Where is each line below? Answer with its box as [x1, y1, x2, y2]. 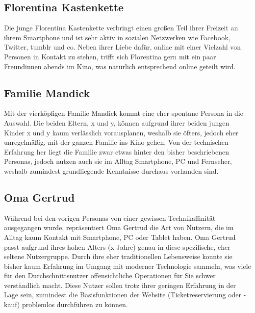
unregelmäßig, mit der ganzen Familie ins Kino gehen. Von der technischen [4, 137, 229, 147]
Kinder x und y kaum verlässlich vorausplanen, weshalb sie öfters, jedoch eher [4, 127, 238, 137]
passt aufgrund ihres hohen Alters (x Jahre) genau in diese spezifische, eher [4, 241, 230, 252]
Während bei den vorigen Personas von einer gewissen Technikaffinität [4, 212, 216, 223]
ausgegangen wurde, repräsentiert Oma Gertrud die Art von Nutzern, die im [4, 222, 234, 233]
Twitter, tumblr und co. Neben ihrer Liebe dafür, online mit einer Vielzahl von [4, 42, 241, 52]
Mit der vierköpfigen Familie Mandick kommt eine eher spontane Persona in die [4, 108, 243, 118]
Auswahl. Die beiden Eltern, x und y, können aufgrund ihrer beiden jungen [4, 117, 229, 128]
